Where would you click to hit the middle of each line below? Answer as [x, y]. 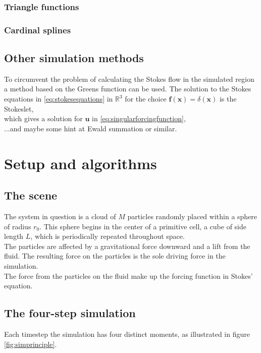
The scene [31, 195]
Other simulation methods [74, 58]
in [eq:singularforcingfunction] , [139, 118]
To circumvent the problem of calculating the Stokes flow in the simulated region [129, 79]
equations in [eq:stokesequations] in [59, 99]
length [14, 236]
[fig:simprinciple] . [31, 344]
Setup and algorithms [81, 163]
